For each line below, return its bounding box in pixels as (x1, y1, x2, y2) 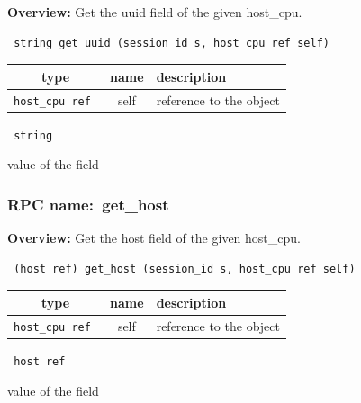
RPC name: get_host (7, 193, 169, 215)
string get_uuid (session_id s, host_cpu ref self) (14, 36, 329, 49)
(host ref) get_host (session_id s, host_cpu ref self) (14, 262, 356, 275)
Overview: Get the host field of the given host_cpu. (7, 228, 301, 247)
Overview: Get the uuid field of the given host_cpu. (7, 3, 302, 21)
